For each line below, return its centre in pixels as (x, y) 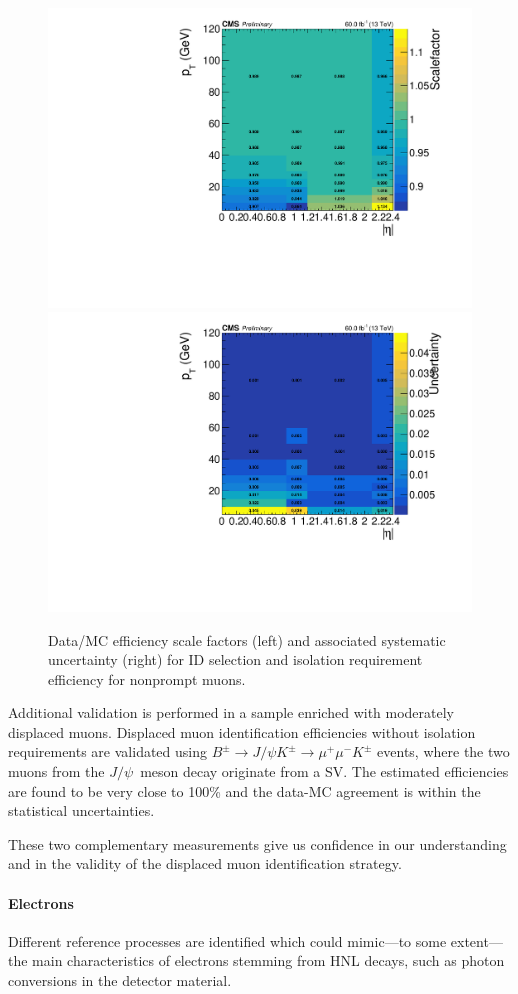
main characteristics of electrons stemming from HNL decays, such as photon (268, 960)
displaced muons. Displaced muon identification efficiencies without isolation (242, 731)
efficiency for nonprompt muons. (147, 678)
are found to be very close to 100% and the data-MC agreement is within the (244, 790)
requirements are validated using (107, 751)
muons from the (56, 771)
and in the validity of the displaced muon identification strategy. (205, 863)
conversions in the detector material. (120, 980)
